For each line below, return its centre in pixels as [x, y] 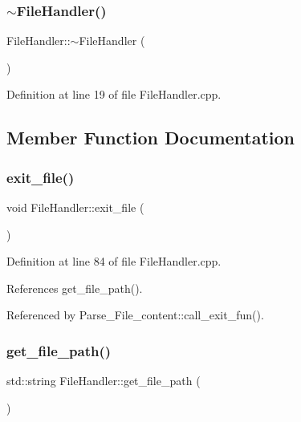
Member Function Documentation [151, 138]
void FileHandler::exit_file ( [75, 207]
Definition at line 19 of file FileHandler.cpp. [114, 94]
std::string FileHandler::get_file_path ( [104, 381]
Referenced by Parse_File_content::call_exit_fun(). [135, 315]
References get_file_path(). [75, 288]
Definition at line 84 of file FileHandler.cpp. [114, 261]
